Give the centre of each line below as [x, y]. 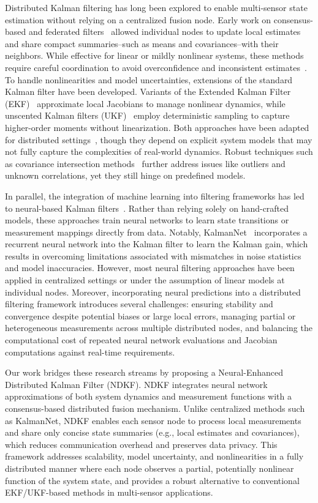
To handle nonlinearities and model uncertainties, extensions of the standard [149, 79]
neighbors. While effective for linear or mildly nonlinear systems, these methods [154, 55]
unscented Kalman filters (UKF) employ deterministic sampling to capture [147, 115]
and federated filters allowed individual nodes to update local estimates [165, 32]
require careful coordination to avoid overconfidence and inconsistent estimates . [156, 67]
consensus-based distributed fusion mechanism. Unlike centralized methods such [155, 408]
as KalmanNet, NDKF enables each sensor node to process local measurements [153, 420]
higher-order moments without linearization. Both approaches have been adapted [157, 127]
